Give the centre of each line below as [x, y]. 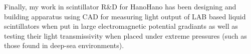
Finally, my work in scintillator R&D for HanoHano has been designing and [120, 6]
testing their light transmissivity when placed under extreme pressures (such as [125, 35]
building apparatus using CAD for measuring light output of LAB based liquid [125, 16]
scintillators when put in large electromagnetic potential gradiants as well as [121, 26]
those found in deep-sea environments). [64, 45]
